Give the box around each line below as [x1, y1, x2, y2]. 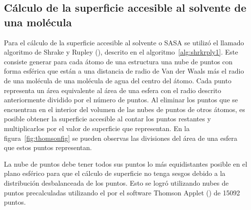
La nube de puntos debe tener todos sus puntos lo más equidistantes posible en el [4, 158, 248, 169]
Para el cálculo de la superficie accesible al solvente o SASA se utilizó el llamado [4, 37, 244, 47]
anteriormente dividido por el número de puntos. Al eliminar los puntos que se [4, 95, 238, 105]
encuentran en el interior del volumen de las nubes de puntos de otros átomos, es [4, 104, 245, 114]
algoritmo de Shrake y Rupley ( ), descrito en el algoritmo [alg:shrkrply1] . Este [4, 47, 238, 57]
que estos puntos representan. [4, 142, 92, 153]
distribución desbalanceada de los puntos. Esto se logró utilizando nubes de [4, 177, 229, 188]
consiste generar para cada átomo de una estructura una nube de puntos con [4, 56, 233, 66]
